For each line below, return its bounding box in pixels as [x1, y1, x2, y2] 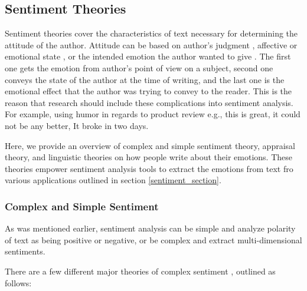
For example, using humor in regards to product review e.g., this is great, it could [5, 108, 301, 120]
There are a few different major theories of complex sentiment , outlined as [5, 264, 276, 277]
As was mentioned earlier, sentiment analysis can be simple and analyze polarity [5, 222, 296, 234]
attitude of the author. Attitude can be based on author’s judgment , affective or [5, 38, 298, 51]
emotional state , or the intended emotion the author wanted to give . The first [5, 50, 291, 62]
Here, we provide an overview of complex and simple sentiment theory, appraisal [5, 139, 295, 151]
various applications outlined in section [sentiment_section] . [5, 174, 221, 186]
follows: [5, 276, 32, 289]
